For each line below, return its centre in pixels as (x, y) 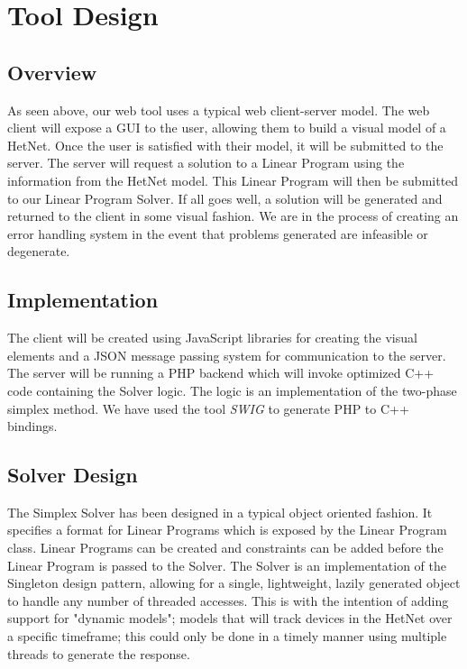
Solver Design (73, 475)
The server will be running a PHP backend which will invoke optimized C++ (221, 373)
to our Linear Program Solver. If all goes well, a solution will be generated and (225, 198)
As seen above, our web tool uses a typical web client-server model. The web (219, 110)
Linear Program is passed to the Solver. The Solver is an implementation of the (227, 565)
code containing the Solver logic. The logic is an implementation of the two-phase (232, 390)
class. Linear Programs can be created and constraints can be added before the (225, 548)
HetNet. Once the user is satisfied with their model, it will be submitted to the (225, 145)
